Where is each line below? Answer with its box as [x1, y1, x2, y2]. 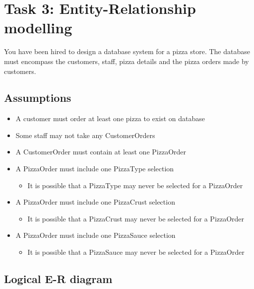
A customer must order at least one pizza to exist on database [15, 113, 205, 124]
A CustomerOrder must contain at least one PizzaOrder [15, 146, 187, 157]
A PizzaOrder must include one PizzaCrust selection [15, 197, 175, 207]
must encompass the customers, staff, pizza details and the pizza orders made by [4, 56, 249, 66]
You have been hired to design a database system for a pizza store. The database [4, 46, 250, 57]
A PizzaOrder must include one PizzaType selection [15, 163, 174, 174]
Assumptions [4, 90, 71, 105]
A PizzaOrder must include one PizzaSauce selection [15, 230, 176, 240]
